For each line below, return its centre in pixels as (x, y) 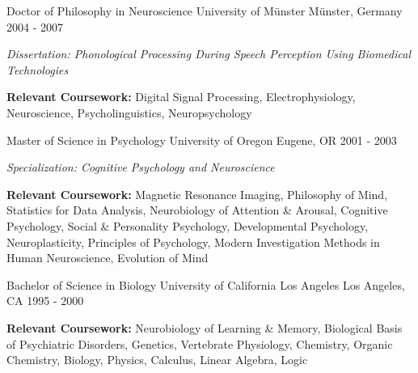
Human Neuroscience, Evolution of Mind (108, 258)
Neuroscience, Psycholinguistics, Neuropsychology (129, 112)
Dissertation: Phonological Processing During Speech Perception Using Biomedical (209, 54)
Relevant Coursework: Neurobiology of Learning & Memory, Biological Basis (205, 327)
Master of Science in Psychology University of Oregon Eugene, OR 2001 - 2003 (202, 140)
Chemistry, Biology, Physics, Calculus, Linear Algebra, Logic (157, 360)
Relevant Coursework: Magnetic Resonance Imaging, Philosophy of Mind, (197, 194)
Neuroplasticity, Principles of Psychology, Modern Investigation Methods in (193, 242)
